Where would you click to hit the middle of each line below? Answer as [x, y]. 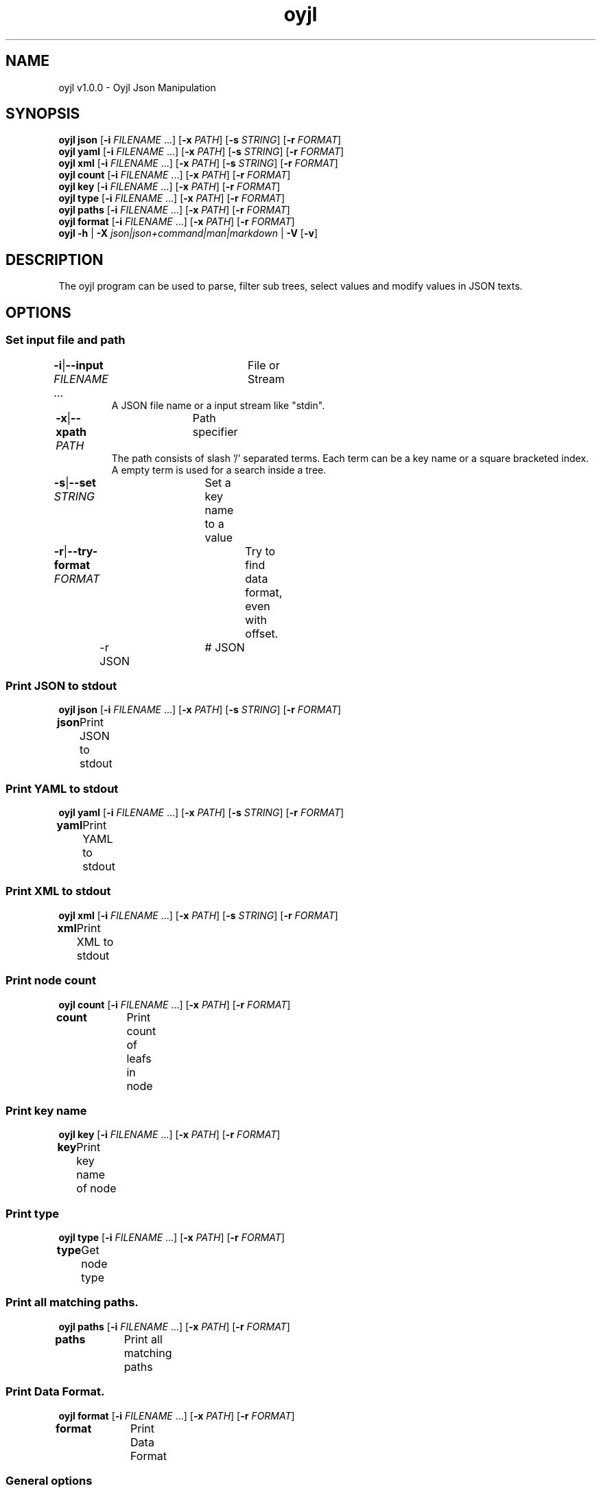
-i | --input [79, 365]
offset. [262, 633]
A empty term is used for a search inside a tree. [219, 470]
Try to [260, 551]
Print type [33, 1213]
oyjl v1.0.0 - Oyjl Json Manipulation [137, 87]
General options [49, 1480]
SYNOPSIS [43, 114]
